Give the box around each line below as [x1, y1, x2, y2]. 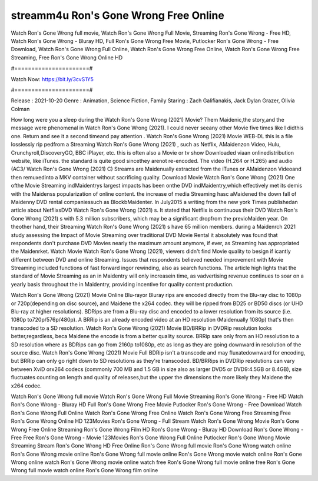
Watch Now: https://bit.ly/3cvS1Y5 [11, 75, 94, 82]
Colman [11, 105, 30, 112]
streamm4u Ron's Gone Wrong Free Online [11, 9, 225, 22]
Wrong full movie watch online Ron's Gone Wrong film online [11, 467, 158, 474]
